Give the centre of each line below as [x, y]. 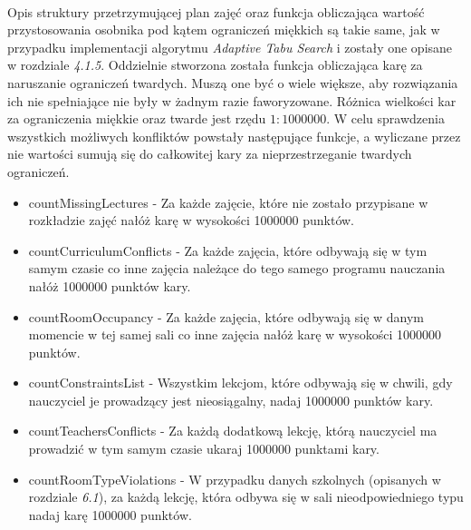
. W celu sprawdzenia [385, 118]
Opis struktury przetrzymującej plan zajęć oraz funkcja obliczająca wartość [216, 11]
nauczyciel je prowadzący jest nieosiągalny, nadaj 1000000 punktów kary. [231, 400]
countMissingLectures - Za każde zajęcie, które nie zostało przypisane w [228, 202]
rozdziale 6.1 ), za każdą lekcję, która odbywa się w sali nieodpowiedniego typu [246, 497]
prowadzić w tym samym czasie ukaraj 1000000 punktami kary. [204, 449]
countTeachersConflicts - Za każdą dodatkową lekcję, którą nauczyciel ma [233, 431]
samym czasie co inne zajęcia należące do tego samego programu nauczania [237, 268]
